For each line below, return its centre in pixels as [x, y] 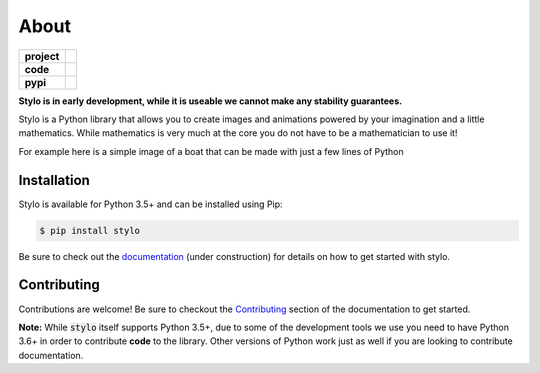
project [42, 56]
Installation [54, 180]
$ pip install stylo [89, 230]
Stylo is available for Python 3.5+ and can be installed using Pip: [151, 204]
